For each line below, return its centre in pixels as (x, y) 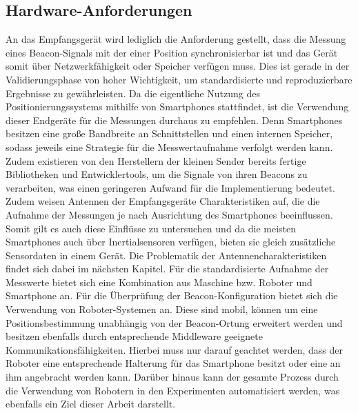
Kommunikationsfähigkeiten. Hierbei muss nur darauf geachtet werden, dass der (175, 349)
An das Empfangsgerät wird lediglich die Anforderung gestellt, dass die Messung (176, 39)
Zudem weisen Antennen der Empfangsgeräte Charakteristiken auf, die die (163, 201)
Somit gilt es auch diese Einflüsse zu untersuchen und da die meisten (151, 228)
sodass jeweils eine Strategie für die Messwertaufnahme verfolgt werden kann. (169, 147)
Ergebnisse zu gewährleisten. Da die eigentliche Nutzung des (133, 93)
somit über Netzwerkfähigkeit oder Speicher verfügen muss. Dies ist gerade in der (178, 66)
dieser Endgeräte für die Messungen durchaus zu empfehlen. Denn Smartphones (174, 120)
